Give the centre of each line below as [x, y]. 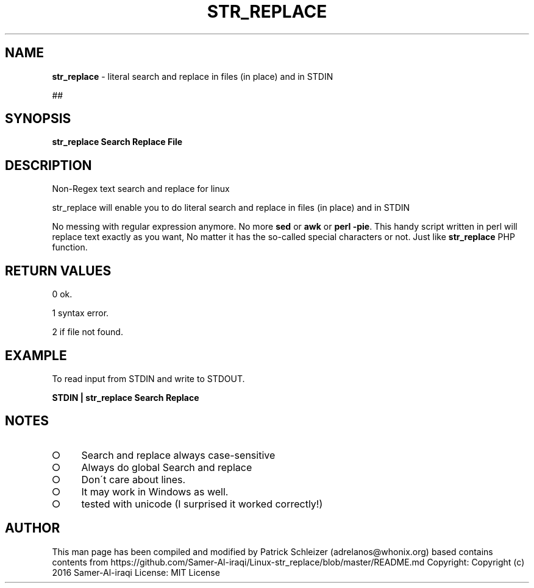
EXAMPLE [36, 355]
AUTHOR [33, 528]
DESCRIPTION [48, 165]
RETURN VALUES [58, 271]
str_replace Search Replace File [117, 142]
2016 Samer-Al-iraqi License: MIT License [136, 572]
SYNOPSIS [38, 119]
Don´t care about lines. [133, 479]
